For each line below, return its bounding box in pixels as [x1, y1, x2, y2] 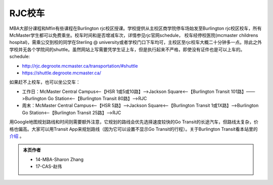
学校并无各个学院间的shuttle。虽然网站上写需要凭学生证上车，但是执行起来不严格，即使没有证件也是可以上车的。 [9, 46, 245, 53]
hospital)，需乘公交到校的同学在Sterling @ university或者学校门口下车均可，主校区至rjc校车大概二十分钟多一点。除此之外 [9, 39, 262, 45]
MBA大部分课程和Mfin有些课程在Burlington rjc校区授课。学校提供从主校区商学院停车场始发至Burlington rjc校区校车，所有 [9, 25, 262, 31]
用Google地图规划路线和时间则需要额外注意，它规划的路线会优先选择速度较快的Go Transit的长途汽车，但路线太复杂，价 [9, 119, 259, 125]
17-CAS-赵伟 [35, 163, 63, 169]
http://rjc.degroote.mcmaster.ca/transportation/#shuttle [22, 63, 139, 69]
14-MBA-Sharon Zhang [35, 156, 84, 162]
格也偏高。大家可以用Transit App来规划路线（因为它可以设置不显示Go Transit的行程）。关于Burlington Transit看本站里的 [9, 126, 258, 132]
